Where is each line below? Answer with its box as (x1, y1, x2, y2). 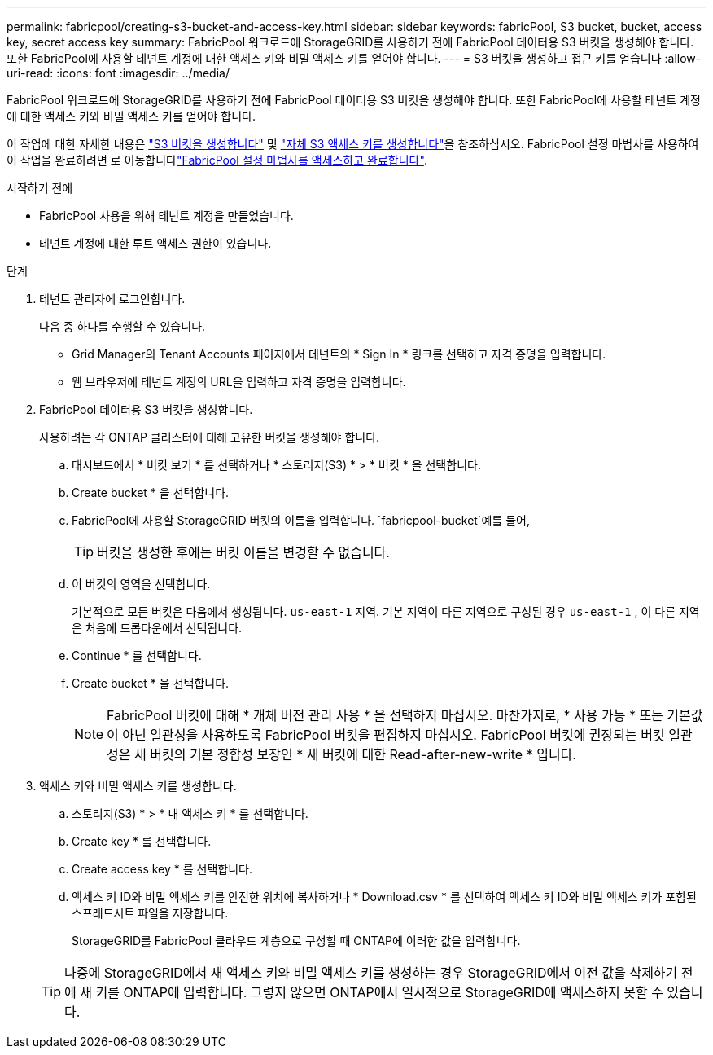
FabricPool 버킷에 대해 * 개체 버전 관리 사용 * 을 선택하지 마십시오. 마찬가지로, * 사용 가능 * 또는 (107, 707, 663, 723)
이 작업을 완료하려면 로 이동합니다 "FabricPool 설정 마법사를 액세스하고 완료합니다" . (7, 153, 427, 167)
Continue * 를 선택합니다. (72, 648, 202, 662)
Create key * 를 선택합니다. (72, 834, 212, 848)
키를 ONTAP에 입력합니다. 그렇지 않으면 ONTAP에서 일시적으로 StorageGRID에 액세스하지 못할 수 (95, 984, 663, 1000)
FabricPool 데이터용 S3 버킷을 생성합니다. (39, 402, 253, 416)
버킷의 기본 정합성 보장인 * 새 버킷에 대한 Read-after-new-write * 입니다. (150, 746, 576, 763)
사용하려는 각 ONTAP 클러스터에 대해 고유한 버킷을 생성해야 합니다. (39, 430, 380, 444)
